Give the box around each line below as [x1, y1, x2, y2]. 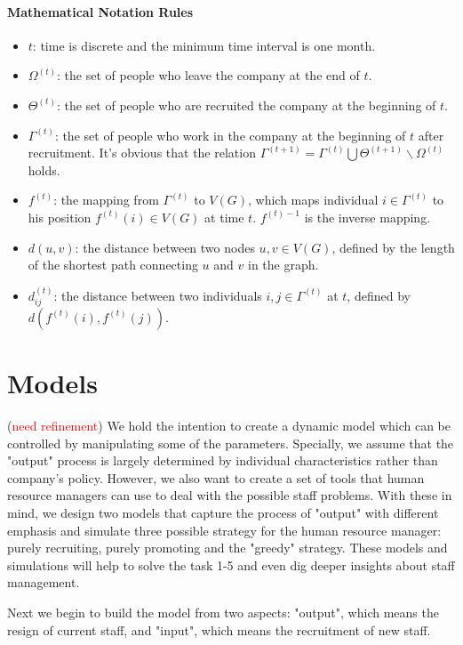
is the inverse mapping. [304, 207, 431, 226]
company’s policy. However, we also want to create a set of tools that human [7, 468, 425, 487]
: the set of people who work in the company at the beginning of [54, 125, 406, 144]
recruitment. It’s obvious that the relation [28, 143, 256, 162]
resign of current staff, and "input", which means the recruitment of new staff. [7, 620, 431, 639]
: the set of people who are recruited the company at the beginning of [56, 95, 436, 114]
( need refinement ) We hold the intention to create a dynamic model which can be [7, 416, 451, 435]
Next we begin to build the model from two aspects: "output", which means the [7, 603, 439, 622]
